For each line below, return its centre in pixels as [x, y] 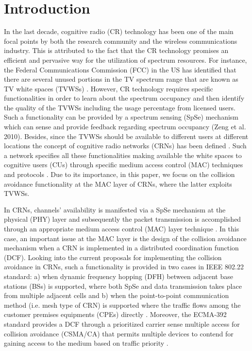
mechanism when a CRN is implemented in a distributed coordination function [121, 248]
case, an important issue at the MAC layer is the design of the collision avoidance [125, 238]
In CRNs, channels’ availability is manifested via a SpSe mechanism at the [115, 209]
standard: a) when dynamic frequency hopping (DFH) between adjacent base [118, 276]
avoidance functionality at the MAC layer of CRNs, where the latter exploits [118, 184]
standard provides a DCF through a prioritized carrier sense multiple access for [122, 324]
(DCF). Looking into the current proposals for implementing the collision [113, 257]
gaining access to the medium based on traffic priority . [86, 343]
